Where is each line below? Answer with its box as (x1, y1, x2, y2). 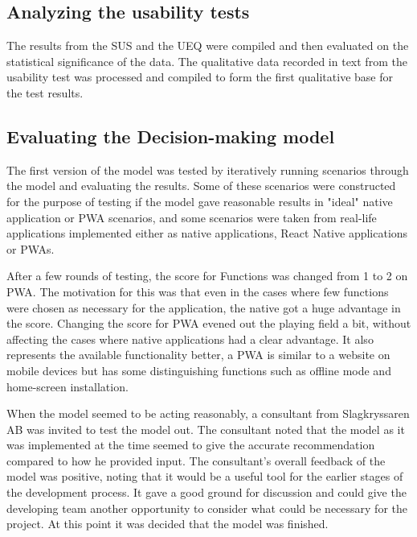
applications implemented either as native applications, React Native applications (6, 225, 408, 242)
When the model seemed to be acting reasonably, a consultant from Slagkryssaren (6, 405, 410, 422)
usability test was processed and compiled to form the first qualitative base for (6, 68, 393, 85)
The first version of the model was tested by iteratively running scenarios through (6, 161, 409, 178)
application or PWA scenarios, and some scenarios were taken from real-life (6, 209, 377, 225)
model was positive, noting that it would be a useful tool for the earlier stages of (6, 468, 403, 485)
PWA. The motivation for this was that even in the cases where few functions (6, 283, 389, 299)
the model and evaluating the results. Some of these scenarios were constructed (6, 177, 396, 194)
